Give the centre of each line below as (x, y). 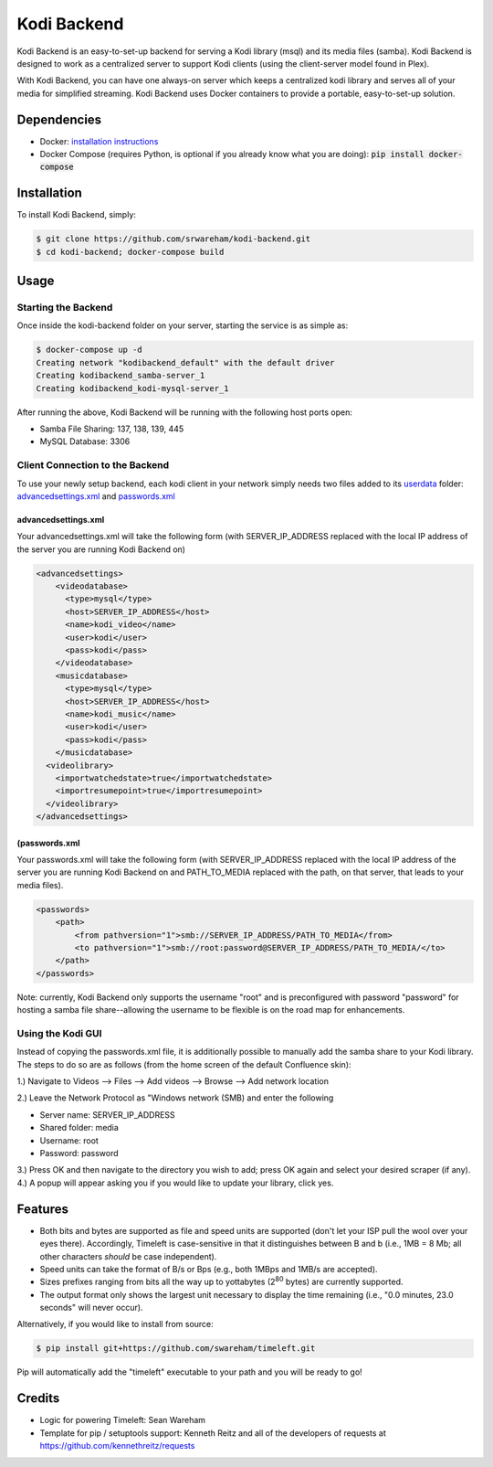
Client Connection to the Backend (93, 465)
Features (42, 1209)
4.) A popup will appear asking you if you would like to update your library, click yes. (175, 1183)
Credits (38, 1398)
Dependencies (59, 119)
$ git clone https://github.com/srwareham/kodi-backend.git (173, 239)
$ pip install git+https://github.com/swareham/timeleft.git (176, 1349)
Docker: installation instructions (99, 141)
